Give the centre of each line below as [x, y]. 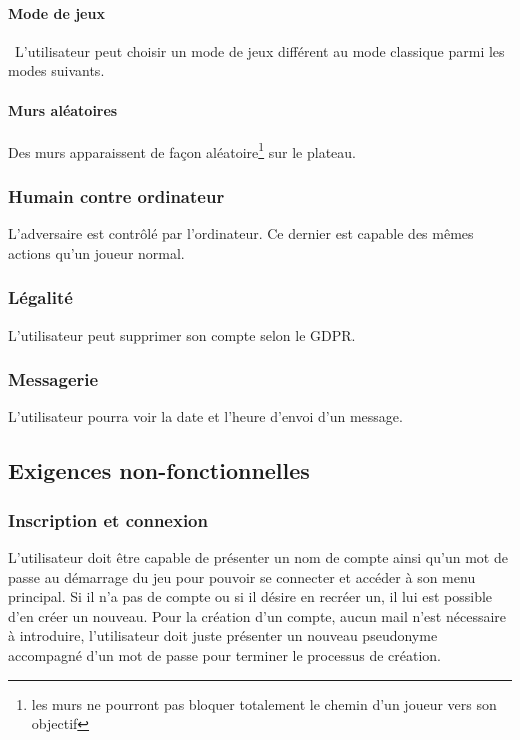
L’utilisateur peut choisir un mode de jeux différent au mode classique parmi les [259, 50]
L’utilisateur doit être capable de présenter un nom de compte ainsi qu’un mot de [258, 557]
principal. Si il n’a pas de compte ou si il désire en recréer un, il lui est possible [250, 596]
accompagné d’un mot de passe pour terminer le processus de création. [224, 655]
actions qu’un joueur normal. [96, 252]
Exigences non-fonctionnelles [159, 470]
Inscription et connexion [108, 519]
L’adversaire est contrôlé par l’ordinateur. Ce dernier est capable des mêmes [241, 233]
